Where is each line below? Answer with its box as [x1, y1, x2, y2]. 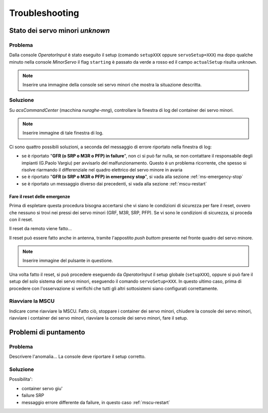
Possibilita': [9, 376, 33, 382]
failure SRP [21, 393, 44, 399]
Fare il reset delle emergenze [9, 193, 70, 199]
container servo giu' [21, 385, 63, 391]
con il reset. [9, 216, 33, 222]
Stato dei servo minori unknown [9, 26, 110, 35]
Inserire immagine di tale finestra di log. [22, 130, 104, 136]
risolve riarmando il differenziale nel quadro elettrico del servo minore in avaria [21, 166, 183, 172]
